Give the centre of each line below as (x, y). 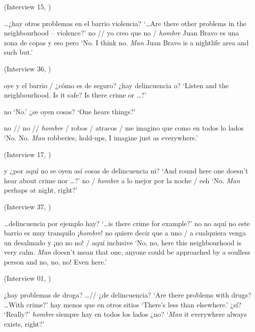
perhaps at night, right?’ (41, 190)
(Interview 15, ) (28, 6)
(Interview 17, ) (28, 154)
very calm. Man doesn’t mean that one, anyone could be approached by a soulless (127, 252)
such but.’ (18, 52)
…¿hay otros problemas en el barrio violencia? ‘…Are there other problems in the (125, 23)
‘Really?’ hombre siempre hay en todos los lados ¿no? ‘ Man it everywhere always (126, 314)
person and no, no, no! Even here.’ (55, 261)
